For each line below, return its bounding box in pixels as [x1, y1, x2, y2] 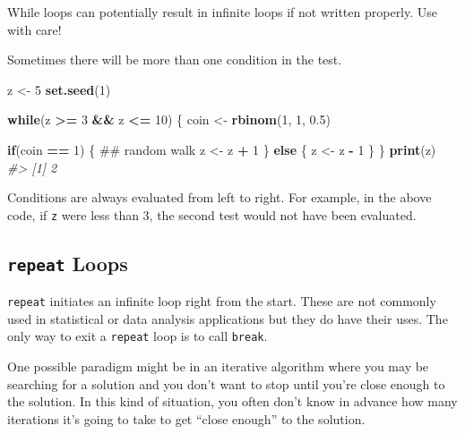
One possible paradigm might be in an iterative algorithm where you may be [7, 357, 429, 376]
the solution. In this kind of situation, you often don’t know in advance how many [7, 392, 458, 411]
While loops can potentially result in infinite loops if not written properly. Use [7, 3, 438, 21]
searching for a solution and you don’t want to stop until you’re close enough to [7, 374, 445, 393]
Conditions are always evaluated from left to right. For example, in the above [7, 188, 432, 207]
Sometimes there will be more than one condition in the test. [7, 50, 342, 69]
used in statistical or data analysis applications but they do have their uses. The [7, 309, 448, 328]
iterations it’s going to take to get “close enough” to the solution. [7, 409, 366, 428]
